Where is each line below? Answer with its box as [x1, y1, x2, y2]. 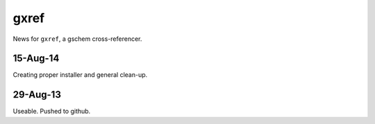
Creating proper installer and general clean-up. [12, 71, 148, 79]
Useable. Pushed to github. [12, 107, 91, 116]
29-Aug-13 [12, 89, 62, 100]
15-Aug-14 [12, 53, 60, 64]
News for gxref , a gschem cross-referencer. [12, 35, 142, 43]
